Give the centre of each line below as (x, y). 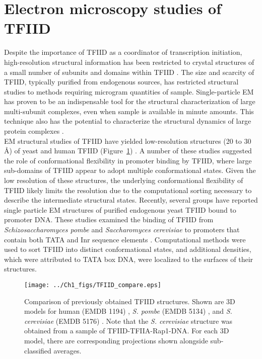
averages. (68, 350)
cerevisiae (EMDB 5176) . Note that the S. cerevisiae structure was (128, 321)
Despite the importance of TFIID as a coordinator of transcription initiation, (123, 52)
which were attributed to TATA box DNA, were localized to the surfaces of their (129, 259)
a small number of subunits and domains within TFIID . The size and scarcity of (129, 72)
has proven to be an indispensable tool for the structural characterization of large (130, 101)
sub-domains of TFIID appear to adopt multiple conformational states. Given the (130, 170)
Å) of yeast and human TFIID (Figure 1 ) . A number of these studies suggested (128, 151)
